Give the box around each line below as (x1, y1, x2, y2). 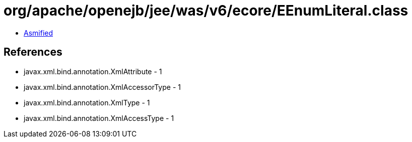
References (4, 46, 62, 59)
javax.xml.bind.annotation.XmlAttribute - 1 (24, 67, 162, 76)
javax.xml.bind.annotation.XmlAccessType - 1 (24, 113, 174, 122)
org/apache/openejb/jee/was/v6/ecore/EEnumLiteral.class (4, 2, 408, 19)
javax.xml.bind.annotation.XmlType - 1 (24, 98, 150, 107)
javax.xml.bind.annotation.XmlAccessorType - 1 (24, 82, 181, 91)
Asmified (24, 28, 53, 37)
